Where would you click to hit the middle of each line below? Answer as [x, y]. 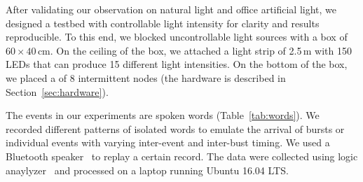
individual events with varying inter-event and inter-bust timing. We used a [168, 142]
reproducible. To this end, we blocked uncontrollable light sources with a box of [177, 37]
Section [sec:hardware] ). [57, 91]
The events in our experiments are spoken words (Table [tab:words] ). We [163, 115]
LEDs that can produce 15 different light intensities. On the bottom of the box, [177, 64]
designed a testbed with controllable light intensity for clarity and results [163, 23]
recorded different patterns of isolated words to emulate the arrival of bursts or [175, 128]
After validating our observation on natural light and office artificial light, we [171, 9]
